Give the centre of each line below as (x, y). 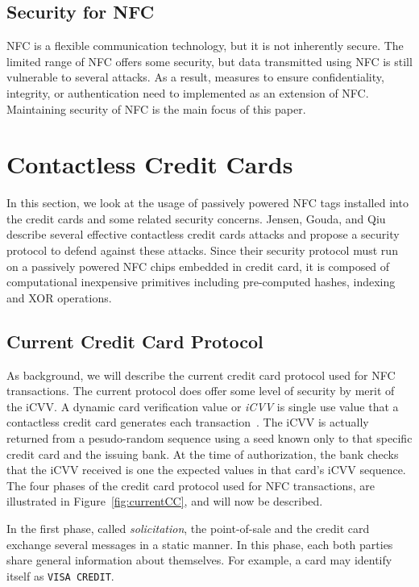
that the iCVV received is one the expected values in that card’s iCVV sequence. (206, 470)
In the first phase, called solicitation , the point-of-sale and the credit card (188, 528)
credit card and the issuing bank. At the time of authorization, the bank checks (203, 454)
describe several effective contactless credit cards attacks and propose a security (203, 234)
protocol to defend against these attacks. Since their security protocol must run (202, 250)
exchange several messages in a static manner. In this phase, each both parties (200, 544)
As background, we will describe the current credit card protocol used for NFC (201, 375)
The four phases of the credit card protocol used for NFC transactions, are (191, 485)
